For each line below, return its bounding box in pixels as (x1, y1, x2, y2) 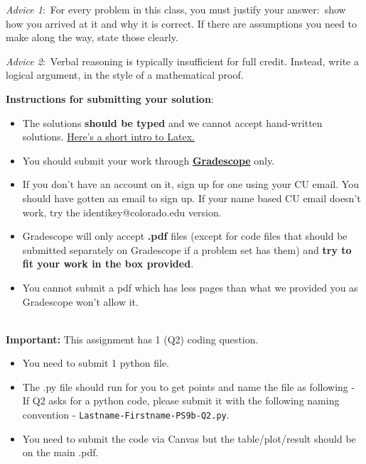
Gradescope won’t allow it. (22, 294, 139, 309)
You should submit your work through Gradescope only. (22, 153, 275, 167)
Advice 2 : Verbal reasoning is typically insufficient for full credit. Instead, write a (6, 53, 359, 68)
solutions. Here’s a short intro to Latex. (22, 129, 195, 144)
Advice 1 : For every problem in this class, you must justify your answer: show (6, 2, 346, 16)
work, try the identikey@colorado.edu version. (22, 204, 222, 219)
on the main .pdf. (22, 445, 99, 460)
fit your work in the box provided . (22, 256, 194, 271)
